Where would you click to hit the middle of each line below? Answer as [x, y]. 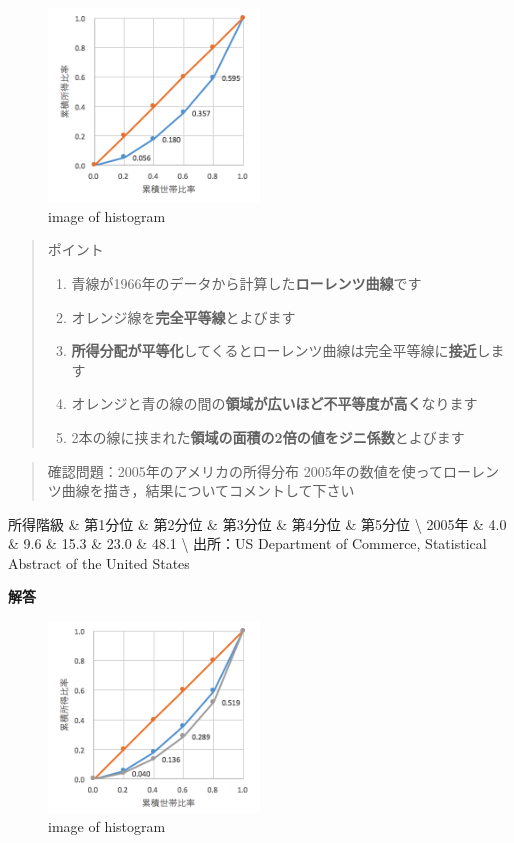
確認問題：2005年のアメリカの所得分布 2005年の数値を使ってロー [259, 470]
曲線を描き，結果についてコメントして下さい [208, 490]
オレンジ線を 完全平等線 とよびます [183, 316]
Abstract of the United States [99, 562]
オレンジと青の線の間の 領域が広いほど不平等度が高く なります [274, 403]
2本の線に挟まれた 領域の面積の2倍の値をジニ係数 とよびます [268, 436]
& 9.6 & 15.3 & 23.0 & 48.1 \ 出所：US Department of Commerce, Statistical [247, 543]
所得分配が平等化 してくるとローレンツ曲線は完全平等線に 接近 [274, 350]
